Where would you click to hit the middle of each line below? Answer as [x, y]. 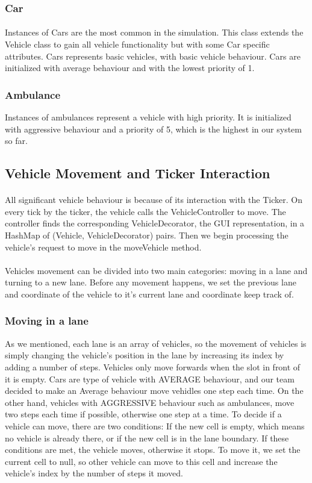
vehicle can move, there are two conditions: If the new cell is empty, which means [155, 425]
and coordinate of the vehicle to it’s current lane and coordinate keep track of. [149, 294]
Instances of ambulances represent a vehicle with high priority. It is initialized [148, 117]
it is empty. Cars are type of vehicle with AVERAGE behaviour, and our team [150, 379]
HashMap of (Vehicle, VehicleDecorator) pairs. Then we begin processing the [147, 235]
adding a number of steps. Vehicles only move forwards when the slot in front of [153, 366]
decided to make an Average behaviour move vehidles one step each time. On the [154, 391]
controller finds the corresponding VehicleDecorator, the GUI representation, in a [155, 223]
